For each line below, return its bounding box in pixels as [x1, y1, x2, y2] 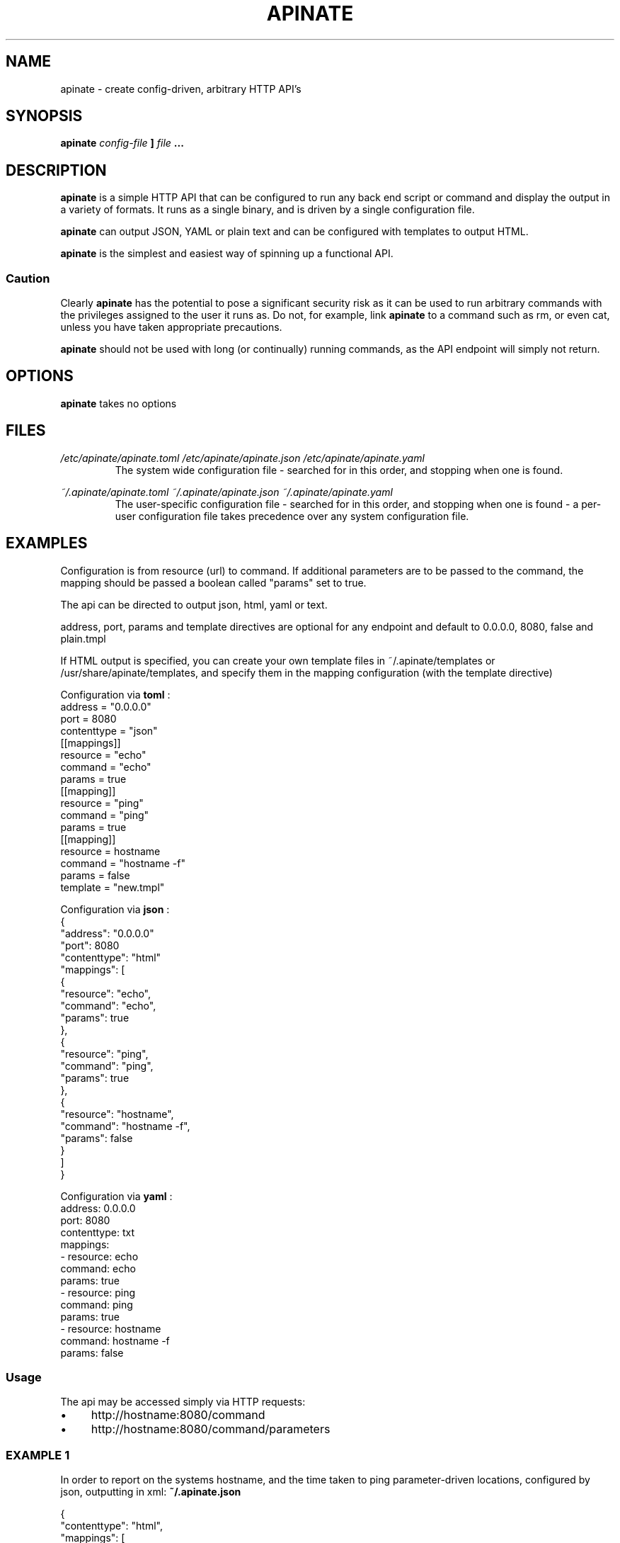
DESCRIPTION [6, 161, 107, 179]
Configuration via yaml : [60, 1189, 173, 1202]
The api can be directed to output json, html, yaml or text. [60, 598, 328, 611]
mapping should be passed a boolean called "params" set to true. [60, 576, 367, 589]
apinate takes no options [60, 397, 177, 409]
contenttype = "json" [60, 724, 158, 737]
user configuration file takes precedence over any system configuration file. [115, 509, 469, 522]
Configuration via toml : [60, 688, 171, 701]
